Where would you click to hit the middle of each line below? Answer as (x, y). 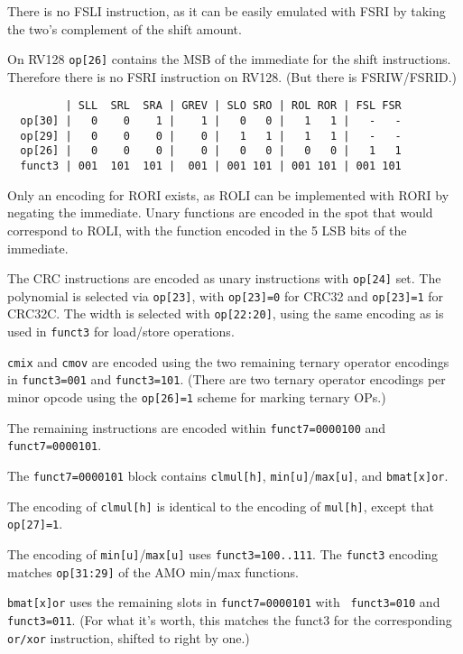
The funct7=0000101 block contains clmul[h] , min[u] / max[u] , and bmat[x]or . (228, 475)
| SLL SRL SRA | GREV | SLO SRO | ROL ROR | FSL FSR (233, 106)
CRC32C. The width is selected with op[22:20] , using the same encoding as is (226, 313)
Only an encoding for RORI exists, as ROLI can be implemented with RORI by (228, 194)
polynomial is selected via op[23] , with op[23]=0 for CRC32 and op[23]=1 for (226, 295)
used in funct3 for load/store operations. (121, 332)
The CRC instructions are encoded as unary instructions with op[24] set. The (224, 278)
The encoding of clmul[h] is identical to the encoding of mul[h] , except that (221, 506)
